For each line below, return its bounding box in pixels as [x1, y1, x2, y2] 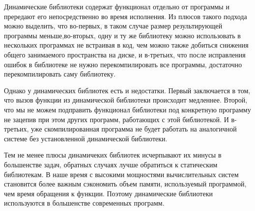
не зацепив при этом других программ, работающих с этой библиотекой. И [4, 114, 229, 124]
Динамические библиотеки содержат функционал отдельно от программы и [4, 1, 229, 11]
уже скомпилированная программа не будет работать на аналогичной [31, 124, 237, 134]
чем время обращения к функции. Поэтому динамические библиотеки [4, 188, 213, 198]
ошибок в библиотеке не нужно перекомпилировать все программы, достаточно [4, 59, 242, 69]
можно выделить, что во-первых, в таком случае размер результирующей [4, 21, 223, 31]
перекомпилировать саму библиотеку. [4, 69, 116, 79]
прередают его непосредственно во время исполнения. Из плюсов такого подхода [4, 11, 247, 21]
